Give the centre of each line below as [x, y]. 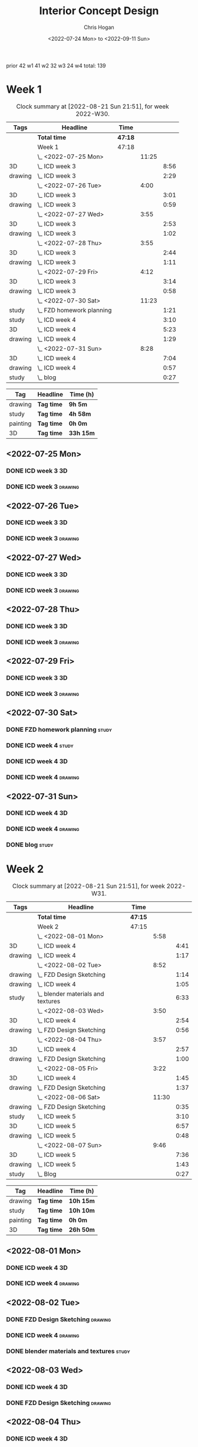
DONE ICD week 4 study [40, 745]
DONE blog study [30, 845]
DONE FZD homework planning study [59, 729]
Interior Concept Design [99, 11]
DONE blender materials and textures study [68, 1351]
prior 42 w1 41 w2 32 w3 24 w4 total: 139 [56, 66]
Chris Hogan [99, 27]
